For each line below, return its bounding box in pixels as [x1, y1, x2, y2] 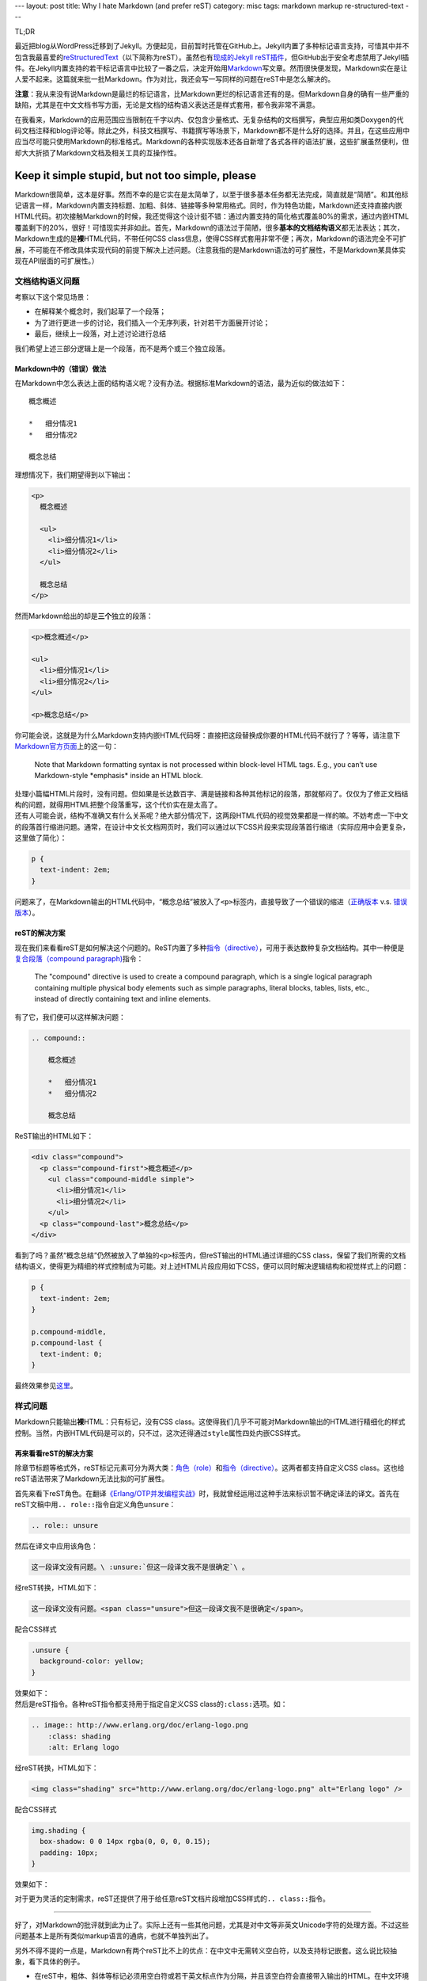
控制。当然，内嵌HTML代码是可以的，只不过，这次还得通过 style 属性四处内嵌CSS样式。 [14, 1428, 305, 1437]
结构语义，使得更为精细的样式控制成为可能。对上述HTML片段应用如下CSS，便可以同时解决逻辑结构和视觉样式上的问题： [14, 1262, 409, 1271]
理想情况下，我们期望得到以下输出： [14, 470, 133, 479]
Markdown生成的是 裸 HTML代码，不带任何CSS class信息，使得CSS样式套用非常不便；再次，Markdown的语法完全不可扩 [14, 234, 406, 243]
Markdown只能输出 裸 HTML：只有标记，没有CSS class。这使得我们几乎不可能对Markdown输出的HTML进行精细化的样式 [14, 1417, 406, 1426]
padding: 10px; [40, 1848, 99, 1857]
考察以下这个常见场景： [14, 292, 91, 302]
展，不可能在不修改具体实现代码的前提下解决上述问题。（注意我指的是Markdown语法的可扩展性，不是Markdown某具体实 [14, 245, 406, 254]
